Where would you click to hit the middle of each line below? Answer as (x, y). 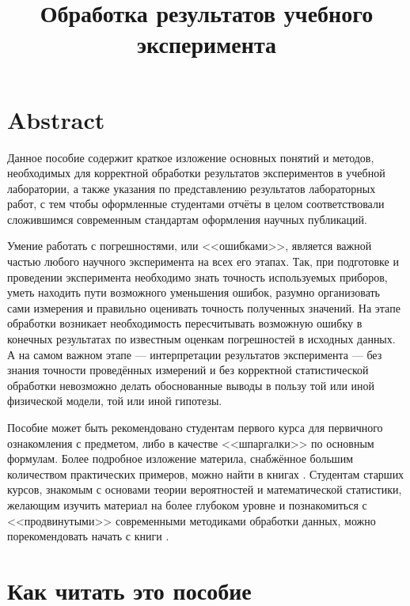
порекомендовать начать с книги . (88, 536)
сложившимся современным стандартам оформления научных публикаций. (187, 219)
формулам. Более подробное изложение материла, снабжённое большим (180, 458)
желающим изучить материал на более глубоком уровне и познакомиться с (187, 504)
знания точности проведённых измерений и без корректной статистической (188, 370)
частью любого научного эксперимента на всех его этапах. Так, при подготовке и (203, 261)
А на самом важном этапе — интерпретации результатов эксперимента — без (195, 354)
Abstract (56, 119)
